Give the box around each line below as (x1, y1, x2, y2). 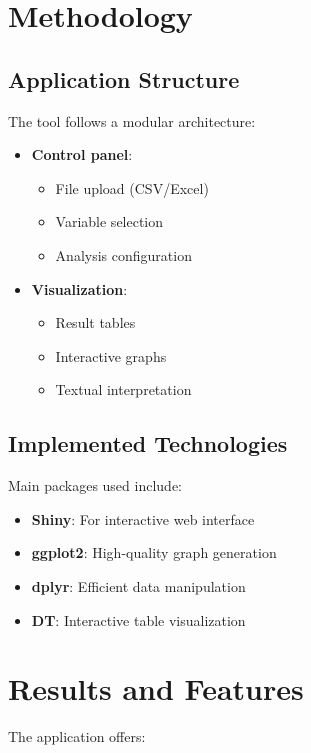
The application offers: (8, 726, 146, 747)
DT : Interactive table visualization (31, 609, 246, 630)
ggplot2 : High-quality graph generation (31, 542, 277, 563)
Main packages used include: (8, 475, 182, 496)
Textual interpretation (55, 379, 192, 400)
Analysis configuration (55, 244, 192, 265)
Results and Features (8, 668, 304, 709)
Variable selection (55, 211, 164, 232)
